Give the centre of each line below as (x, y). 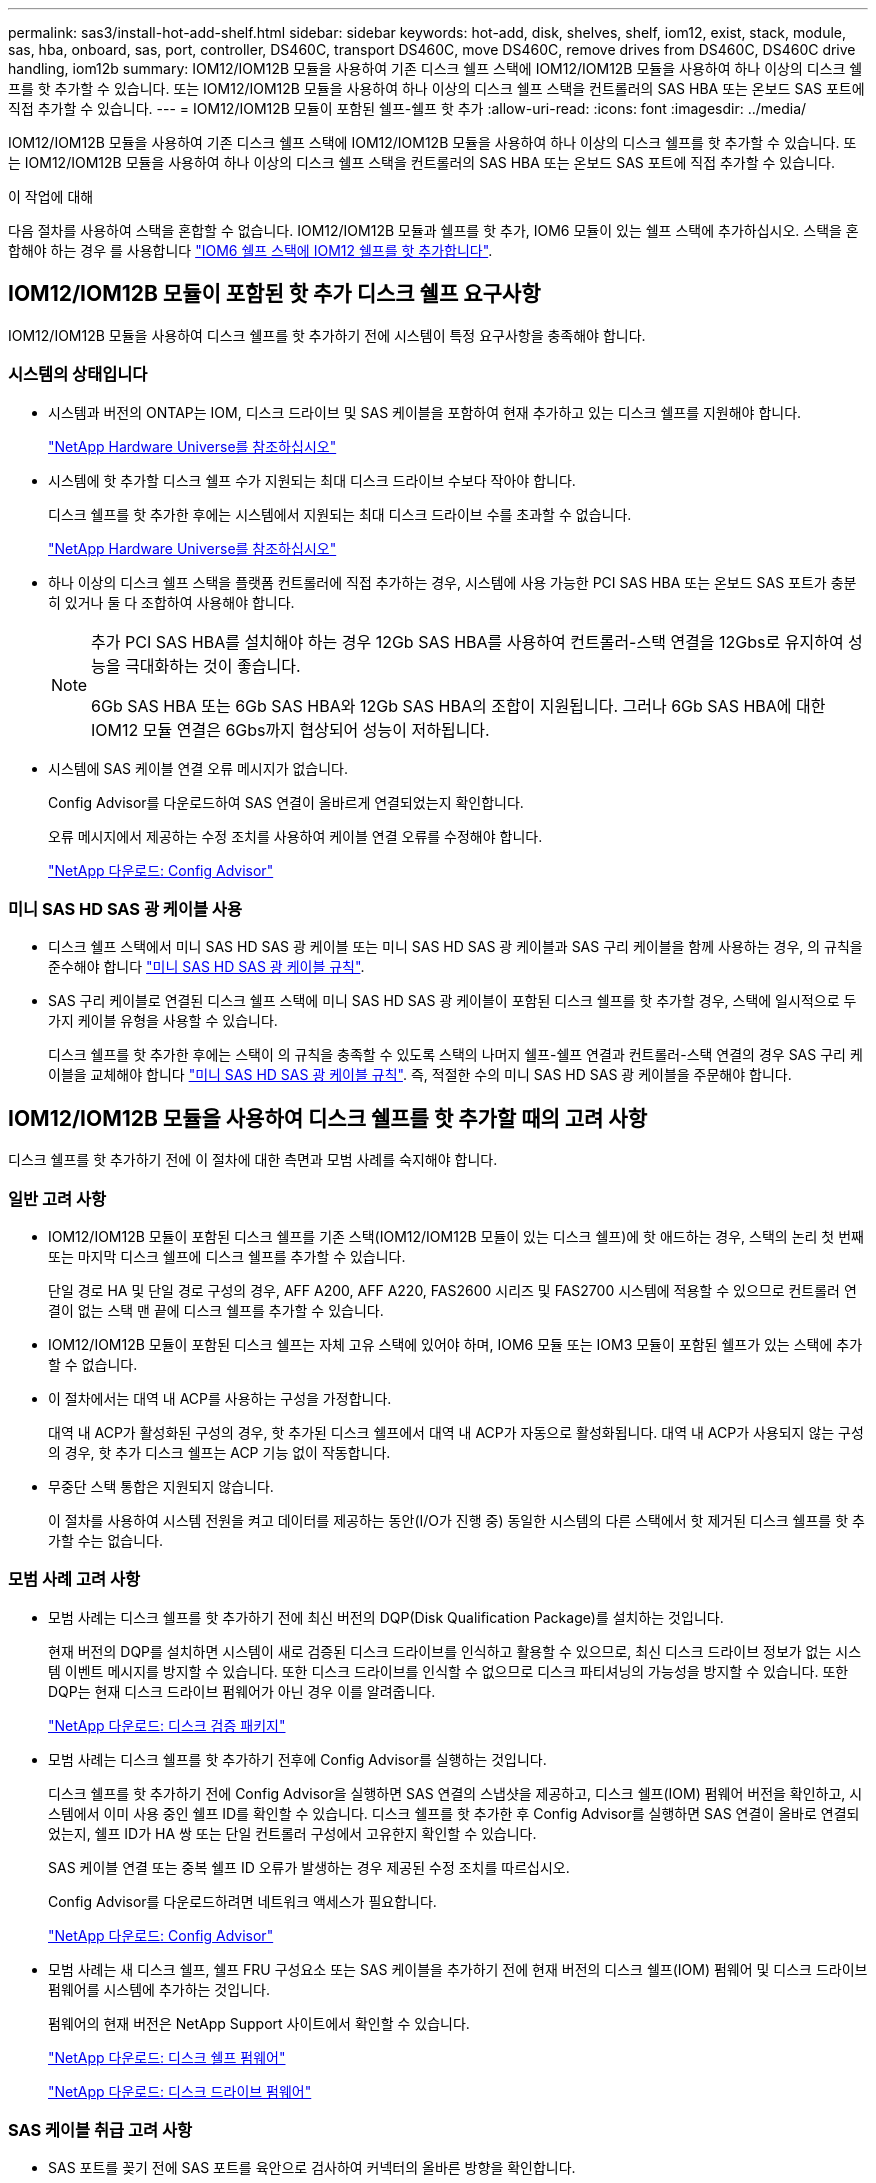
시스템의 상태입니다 (78, 374)
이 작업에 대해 (51, 196)
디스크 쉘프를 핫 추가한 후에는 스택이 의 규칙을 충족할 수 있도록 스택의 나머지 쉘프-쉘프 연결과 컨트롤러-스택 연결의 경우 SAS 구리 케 (455, 1055)
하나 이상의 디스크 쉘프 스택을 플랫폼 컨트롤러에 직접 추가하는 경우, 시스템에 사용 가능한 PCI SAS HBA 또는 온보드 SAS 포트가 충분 (452, 582)
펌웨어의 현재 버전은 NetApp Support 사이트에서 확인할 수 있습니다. (259, 2023)
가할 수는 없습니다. (105, 1540)
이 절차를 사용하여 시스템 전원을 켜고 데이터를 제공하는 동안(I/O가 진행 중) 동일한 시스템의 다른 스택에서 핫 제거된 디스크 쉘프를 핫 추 (456, 1520)
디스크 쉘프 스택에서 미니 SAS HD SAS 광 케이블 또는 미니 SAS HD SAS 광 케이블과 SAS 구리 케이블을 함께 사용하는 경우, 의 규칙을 (455, 947)
